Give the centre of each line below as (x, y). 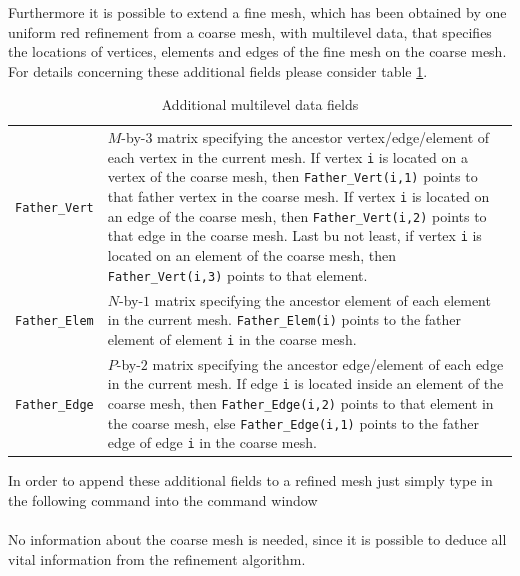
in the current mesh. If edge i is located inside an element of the (305, 383)
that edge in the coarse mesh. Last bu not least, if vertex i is (294, 235)
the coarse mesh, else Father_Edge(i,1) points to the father (293, 422)
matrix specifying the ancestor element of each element (322, 299)
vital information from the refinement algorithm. (157, 558)
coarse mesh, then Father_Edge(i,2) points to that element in (300, 403)
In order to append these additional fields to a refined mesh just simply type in (250, 480)
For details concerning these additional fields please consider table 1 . (218, 70)
